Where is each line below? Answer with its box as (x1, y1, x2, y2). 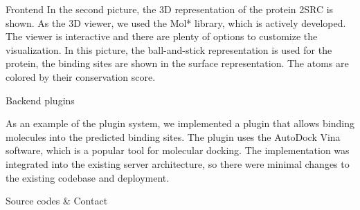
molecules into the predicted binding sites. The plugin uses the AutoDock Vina (6, 129, 341, 144)
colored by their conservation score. (6, 69, 156, 84)
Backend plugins (6, 93, 75, 107)
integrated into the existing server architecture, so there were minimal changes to (6, 156, 350, 171)
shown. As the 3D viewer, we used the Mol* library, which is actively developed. (6, 15, 346, 30)
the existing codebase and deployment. (6, 170, 170, 184)
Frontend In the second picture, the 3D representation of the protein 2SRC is (6, 2, 334, 16)
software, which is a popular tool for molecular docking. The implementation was (6, 143, 350, 157)
